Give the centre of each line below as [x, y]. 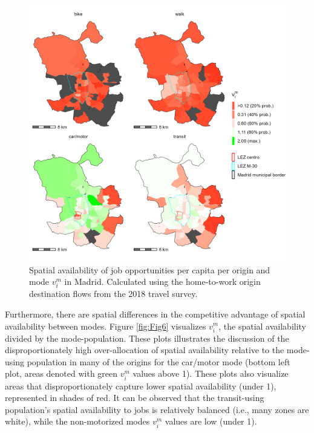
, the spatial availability [263, 326]
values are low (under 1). [211, 421]
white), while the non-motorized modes [77, 421]
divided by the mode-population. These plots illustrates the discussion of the [147, 338]
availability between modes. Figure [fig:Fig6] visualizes [106, 326]
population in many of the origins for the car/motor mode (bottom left [159, 361]
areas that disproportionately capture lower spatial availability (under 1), [141, 386]
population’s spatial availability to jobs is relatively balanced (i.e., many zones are [157, 409]
